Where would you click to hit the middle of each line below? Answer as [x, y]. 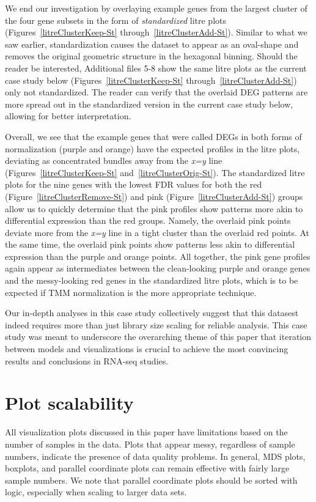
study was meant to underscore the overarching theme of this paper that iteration [158, 337]
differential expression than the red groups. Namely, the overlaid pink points [148, 220]
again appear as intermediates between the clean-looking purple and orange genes [158, 268]
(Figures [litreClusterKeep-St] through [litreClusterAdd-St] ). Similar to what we [156, 32]
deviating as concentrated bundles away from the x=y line [114, 161]
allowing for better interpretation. [68, 116]
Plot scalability [69, 403]
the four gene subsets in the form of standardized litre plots [116, 20]
